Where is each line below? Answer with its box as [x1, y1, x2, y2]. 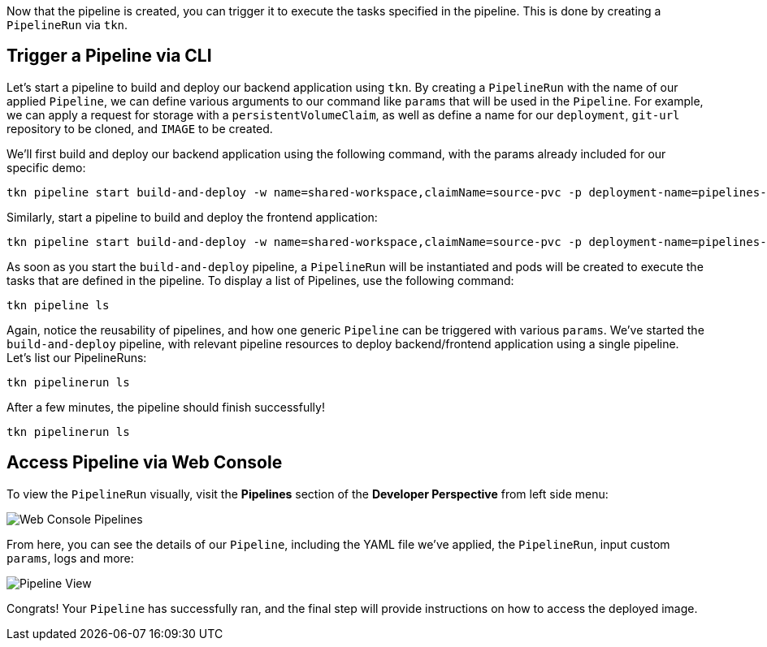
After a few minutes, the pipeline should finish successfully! [6, 399, 325, 414]
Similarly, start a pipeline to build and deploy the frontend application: [6, 209, 378, 224]
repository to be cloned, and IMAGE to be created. [6, 121, 273, 136]
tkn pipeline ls [6, 298, 110, 312]
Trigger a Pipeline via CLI [6, 45, 212, 67]
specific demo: [6, 160, 86, 175]
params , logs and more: [6, 550, 134, 565]
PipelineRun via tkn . [6, 18, 128, 32]
